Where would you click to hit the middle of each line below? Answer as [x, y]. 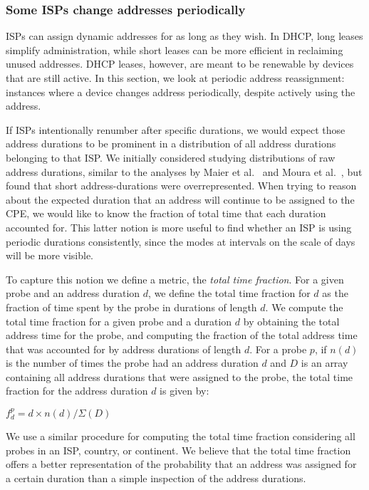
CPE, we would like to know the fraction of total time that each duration [166, 213]
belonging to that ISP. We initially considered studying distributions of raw [171, 157]
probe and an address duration [73, 293]
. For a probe [278, 349]
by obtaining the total [291, 321]
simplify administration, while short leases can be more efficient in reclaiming [175, 49]
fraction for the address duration [77, 391]
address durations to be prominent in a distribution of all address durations [171, 144]
